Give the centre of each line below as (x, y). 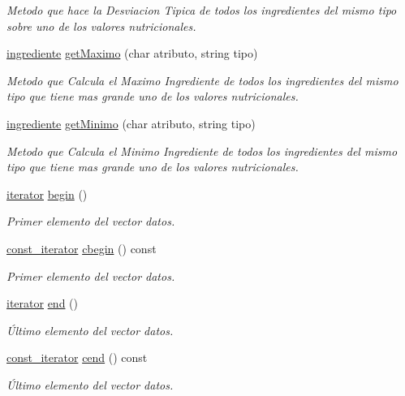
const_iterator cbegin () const (82, 248)
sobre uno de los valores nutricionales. (101, 26)
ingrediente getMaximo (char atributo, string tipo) (132, 53)
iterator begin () (47, 194)
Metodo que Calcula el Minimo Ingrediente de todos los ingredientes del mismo (202, 151)
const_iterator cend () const (77, 357)
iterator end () (43, 303)
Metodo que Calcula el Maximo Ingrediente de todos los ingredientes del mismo (202, 80)
